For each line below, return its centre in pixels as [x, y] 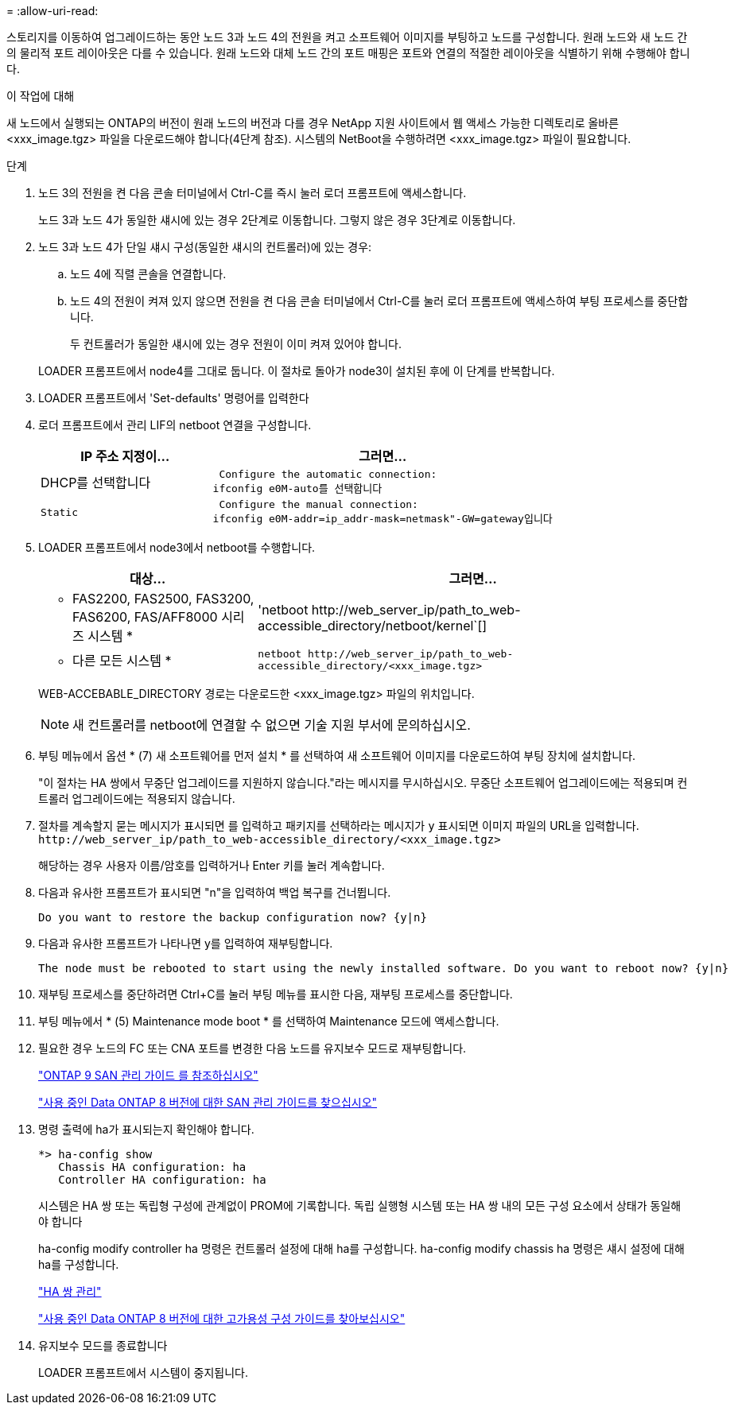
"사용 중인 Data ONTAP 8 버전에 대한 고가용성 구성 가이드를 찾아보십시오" [222, 1318]
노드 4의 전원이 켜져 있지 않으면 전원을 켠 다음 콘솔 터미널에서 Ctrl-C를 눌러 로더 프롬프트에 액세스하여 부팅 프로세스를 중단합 [379, 301]
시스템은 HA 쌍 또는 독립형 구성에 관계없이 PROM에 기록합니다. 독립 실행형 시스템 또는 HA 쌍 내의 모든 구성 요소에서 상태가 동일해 [360, 1206]
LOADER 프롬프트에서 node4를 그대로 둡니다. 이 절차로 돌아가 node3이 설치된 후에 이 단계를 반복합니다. [297, 371]
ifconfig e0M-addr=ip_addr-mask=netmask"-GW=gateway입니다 [383, 519]
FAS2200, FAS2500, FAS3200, [163, 599]
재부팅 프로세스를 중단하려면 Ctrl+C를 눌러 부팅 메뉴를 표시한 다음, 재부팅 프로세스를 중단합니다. [276, 994]
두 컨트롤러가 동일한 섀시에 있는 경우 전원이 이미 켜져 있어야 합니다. [236, 344]
